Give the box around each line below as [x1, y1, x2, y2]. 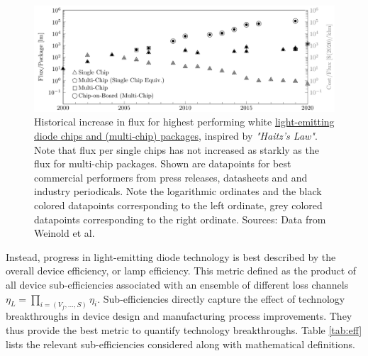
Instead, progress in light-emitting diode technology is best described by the [6, 249, 336, 264]
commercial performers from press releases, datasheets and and [34, 169, 308, 184]
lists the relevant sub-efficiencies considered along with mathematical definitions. [6, 336, 355, 351]
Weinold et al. [34, 226, 95, 240]
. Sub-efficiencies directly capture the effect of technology [97, 291, 345, 306]
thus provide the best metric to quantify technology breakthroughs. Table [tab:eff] [6, 323, 362, 338]
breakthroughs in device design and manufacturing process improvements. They [6, 308, 352, 323]
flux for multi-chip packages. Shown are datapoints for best [34, 156, 291, 171]
